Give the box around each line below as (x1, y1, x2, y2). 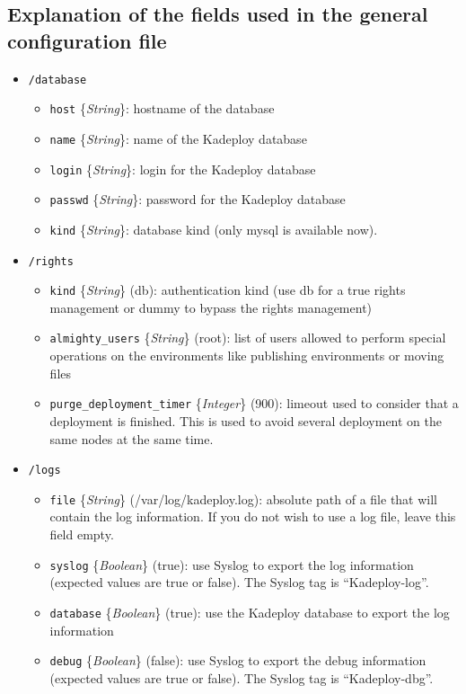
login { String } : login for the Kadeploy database (49, 159, 316, 178)
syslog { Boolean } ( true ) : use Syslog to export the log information (49, 555, 414, 574)
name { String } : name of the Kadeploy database (49, 129, 307, 147)
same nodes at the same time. (49, 429, 214, 448)
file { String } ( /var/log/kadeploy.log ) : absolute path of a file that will (49, 489, 438, 508)
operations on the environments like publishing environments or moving (49, 346, 444, 365)
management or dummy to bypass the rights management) (49, 298, 373, 316)
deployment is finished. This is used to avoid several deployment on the (49, 411, 443, 430)
